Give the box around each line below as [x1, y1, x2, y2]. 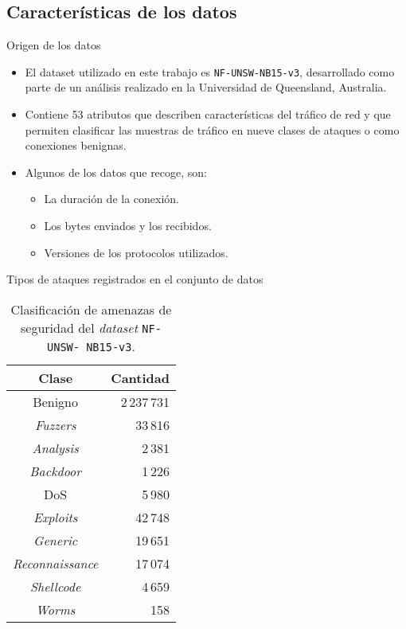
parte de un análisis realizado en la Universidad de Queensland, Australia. [25, 79, 387, 96]
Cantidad [111, 368, 170, 387]
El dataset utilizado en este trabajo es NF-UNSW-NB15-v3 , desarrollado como [25, 63, 395, 80]
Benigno [33, 392, 79, 411]
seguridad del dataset [21, 318, 139, 337]
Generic [33, 530, 78, 549]
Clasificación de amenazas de [10, 299, 172, 318]
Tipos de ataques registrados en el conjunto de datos [6, 271, 264, 287]
